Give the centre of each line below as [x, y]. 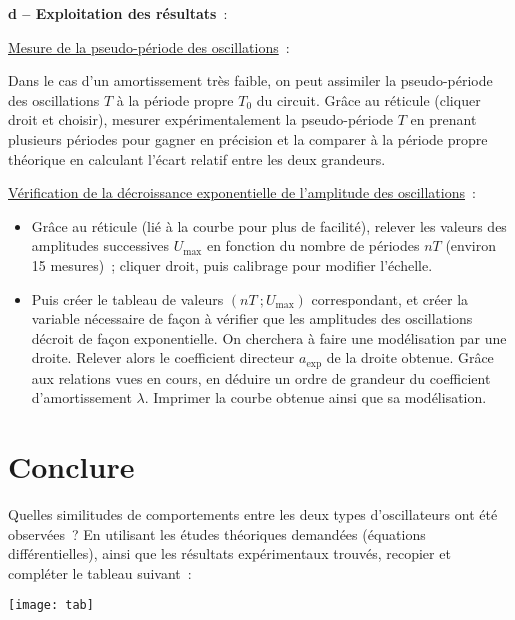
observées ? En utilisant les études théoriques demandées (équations [217, 533]
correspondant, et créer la [390, 298]
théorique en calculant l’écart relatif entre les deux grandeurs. [197, 158]
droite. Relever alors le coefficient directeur [163, 357]
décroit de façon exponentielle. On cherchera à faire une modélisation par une [269, 337]
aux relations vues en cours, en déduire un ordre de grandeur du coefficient [261, 377]
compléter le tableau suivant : [100, 572]
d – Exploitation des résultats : [118, 13]
